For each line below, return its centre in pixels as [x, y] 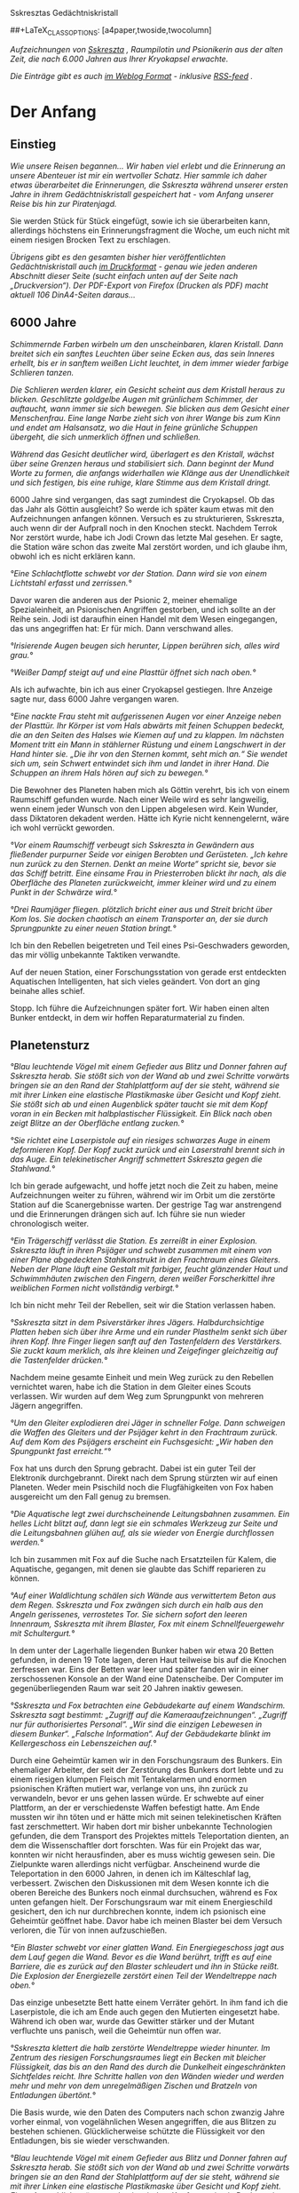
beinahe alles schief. [47, 990]
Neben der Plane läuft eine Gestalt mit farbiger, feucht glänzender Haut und [149, 1269]
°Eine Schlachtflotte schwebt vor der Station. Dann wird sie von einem [138, 573]
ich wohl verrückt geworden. [62, 827]
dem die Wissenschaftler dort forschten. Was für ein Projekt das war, [136, 1846]
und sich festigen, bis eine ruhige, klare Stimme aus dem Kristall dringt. [141, 482]
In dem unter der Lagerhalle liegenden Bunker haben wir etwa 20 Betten [142, 1650]
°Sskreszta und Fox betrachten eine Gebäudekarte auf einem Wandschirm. [148, 1705]
